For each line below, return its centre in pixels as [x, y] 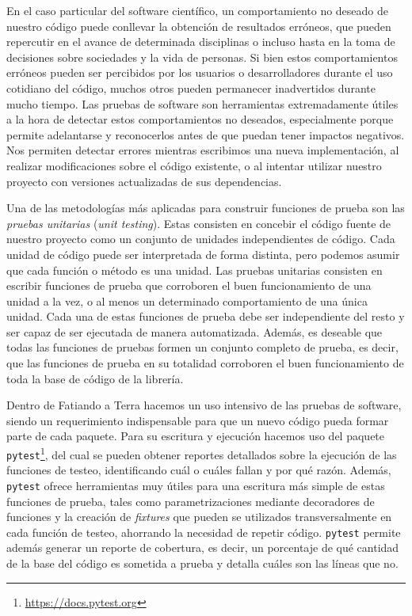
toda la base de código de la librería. [95, 378]
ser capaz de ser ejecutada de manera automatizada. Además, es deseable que [195, 331]
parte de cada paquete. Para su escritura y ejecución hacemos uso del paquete [196, 436]
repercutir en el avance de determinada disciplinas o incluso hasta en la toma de [201, 42]
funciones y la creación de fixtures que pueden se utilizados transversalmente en [199, 517]
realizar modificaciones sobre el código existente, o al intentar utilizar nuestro [194, 165]
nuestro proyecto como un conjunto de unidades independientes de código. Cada [201, 239]
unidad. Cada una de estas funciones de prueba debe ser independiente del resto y [206, 316]
